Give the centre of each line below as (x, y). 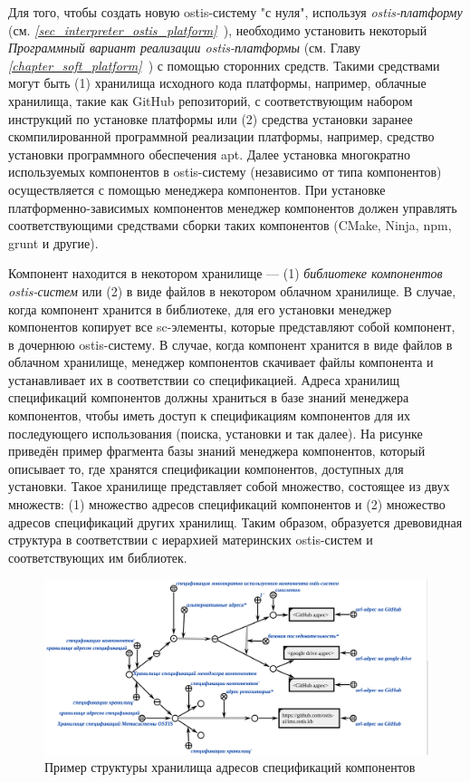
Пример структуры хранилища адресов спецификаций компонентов (230, 767)
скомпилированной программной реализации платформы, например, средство (221, 136)
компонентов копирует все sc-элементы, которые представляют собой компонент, (232, 327)
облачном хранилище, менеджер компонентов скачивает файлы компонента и (221, 362)
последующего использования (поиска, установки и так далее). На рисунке (216, 433)
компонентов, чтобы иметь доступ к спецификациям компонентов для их (210, 415)
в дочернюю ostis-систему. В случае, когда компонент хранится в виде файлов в (230, 344)
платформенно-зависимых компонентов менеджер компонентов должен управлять (233, 207)
